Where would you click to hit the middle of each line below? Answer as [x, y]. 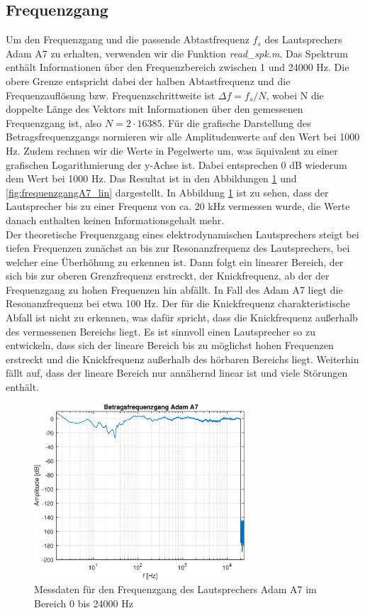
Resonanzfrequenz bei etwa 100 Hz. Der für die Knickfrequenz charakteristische [178, 303]
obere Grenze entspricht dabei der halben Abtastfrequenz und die [148, 81]
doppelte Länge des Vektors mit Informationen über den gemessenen [155, 109]
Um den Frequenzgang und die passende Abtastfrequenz [128, 39]
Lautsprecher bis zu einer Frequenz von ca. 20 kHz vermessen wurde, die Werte [178, 206]
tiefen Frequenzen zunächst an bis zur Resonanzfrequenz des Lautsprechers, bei [178, 248]
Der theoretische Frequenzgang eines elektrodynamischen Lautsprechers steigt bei [182, 234]
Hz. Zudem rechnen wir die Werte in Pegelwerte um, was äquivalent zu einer [172, 150]
